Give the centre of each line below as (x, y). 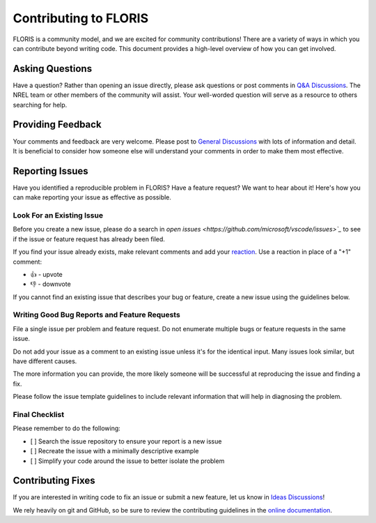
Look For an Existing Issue (58, 215)
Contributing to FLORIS (81, 18)
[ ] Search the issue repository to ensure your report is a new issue (126, 441)
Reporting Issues (50, 171)
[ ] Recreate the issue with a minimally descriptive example (115, 451)
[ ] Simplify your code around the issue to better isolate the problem (127, 461)
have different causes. (45, 361)
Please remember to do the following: (67, 428)
